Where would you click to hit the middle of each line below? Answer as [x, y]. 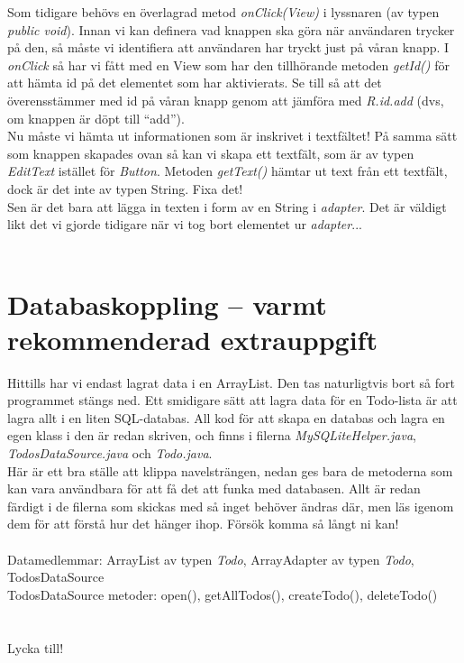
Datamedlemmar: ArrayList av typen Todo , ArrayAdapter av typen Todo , [211, 559]
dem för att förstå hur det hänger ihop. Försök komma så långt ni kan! [203, 524]
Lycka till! [36, 647]
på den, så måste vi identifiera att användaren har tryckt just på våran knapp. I [228, 47]
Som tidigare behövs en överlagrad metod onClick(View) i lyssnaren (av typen [223, 12]
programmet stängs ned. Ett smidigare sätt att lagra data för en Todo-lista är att [232, 400]
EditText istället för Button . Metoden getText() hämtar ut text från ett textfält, [227, 171]
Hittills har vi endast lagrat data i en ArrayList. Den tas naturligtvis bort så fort [231, 382]
